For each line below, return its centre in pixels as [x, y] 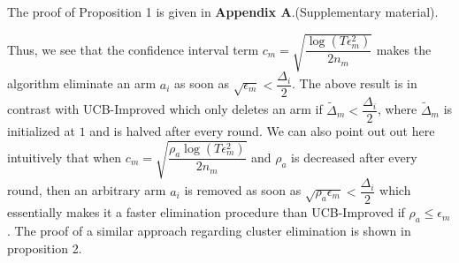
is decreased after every [354, 157]
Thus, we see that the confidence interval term [133, 49]
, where [397, 109]
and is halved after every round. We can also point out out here [262, 131]
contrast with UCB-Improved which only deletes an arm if [165, 109]
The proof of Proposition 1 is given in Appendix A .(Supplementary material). [223, 11]
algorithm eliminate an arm [82, 83]
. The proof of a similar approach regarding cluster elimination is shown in [209, 231]
